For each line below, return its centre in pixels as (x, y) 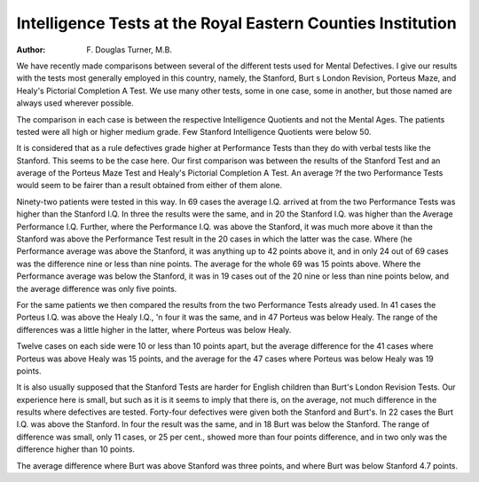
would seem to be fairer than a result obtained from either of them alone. (149, 186)
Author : (31, 50)
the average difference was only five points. (97, 288)
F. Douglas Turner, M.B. (130, 50)
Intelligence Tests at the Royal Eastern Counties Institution (236, 23)
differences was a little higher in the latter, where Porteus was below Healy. (154, 329)
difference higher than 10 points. (75, 449)
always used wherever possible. (75, 103)
